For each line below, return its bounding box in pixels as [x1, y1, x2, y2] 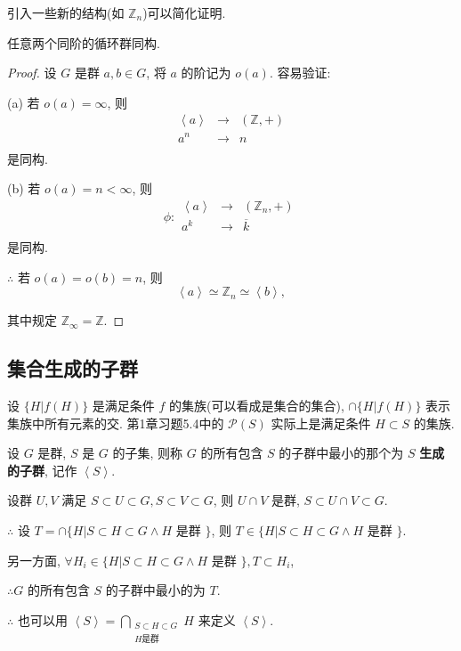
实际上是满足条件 [271, 413, 371, 432]
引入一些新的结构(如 [7, 4, 125, 21]
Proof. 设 [7, 63, 57, 82]
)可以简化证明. [142, 4, 226, 21]
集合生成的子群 [7, 354, 138, 382]
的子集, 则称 [112, 443, 183, 462]
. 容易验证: [269, 63, 331, 82]
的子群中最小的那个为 [279, 443, 404, 462]
